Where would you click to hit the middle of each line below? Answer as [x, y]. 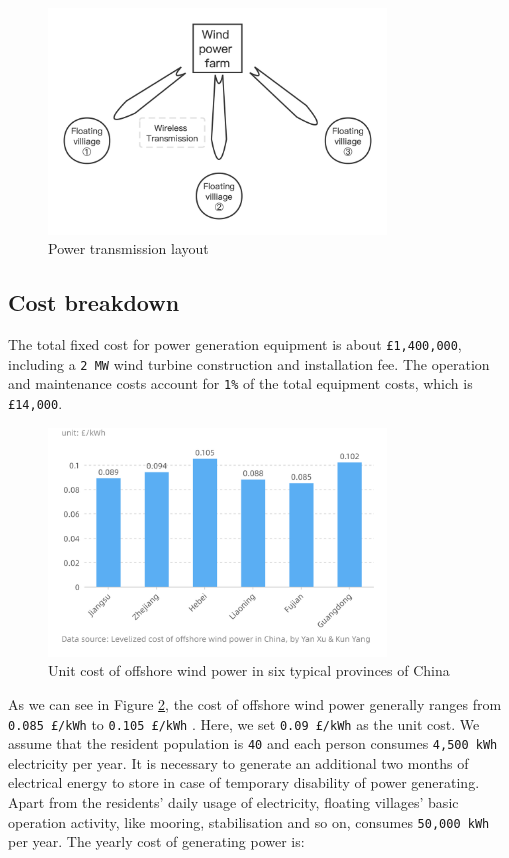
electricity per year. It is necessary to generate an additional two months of [238, 762]
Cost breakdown [94, 302]
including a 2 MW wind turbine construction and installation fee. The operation [249, 363]
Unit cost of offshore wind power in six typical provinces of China [249, 670]
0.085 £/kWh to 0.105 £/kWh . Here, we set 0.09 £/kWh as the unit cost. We [244, 723]
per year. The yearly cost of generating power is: [156, 841]
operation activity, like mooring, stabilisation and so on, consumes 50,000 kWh [249, 821]
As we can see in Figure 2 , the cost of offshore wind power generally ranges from [255, 703]
